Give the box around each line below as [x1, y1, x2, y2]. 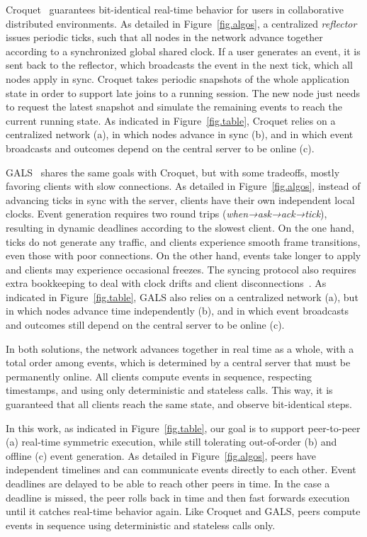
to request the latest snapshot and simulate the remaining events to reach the [6, 99, 342, 114]
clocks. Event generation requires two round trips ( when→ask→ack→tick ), [6, 206, 327, 221]
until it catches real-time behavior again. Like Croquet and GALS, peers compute [6, 504, 361, 519]
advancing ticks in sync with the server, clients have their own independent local [6, 192, 355, 207]
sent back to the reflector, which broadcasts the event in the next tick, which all [6, 57, 353, 72]
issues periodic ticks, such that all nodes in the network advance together [6, 30, 323, 45]
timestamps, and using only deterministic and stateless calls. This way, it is [6, 383, 333, 397]
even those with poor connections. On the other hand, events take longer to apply [6, 248, 361, 263]
